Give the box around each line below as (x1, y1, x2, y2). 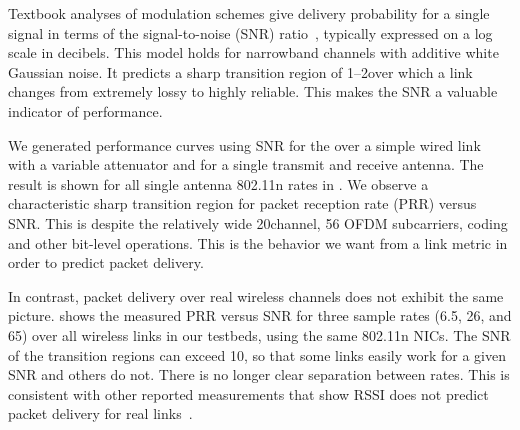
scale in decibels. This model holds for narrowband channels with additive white (8, 42, 499, 63)
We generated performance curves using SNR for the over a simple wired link (8, 134, 481, 155)
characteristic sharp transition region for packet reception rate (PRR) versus (8, 193, 477, 214)
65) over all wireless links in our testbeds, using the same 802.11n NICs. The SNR (8, 324, 511, 345)
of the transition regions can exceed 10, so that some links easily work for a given (8, 344, 506, 365)
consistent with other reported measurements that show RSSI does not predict (8, 383, 489, 404)
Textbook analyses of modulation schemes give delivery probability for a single (8, 3, 490, 23)
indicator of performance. (8, 100, 163, 121)
